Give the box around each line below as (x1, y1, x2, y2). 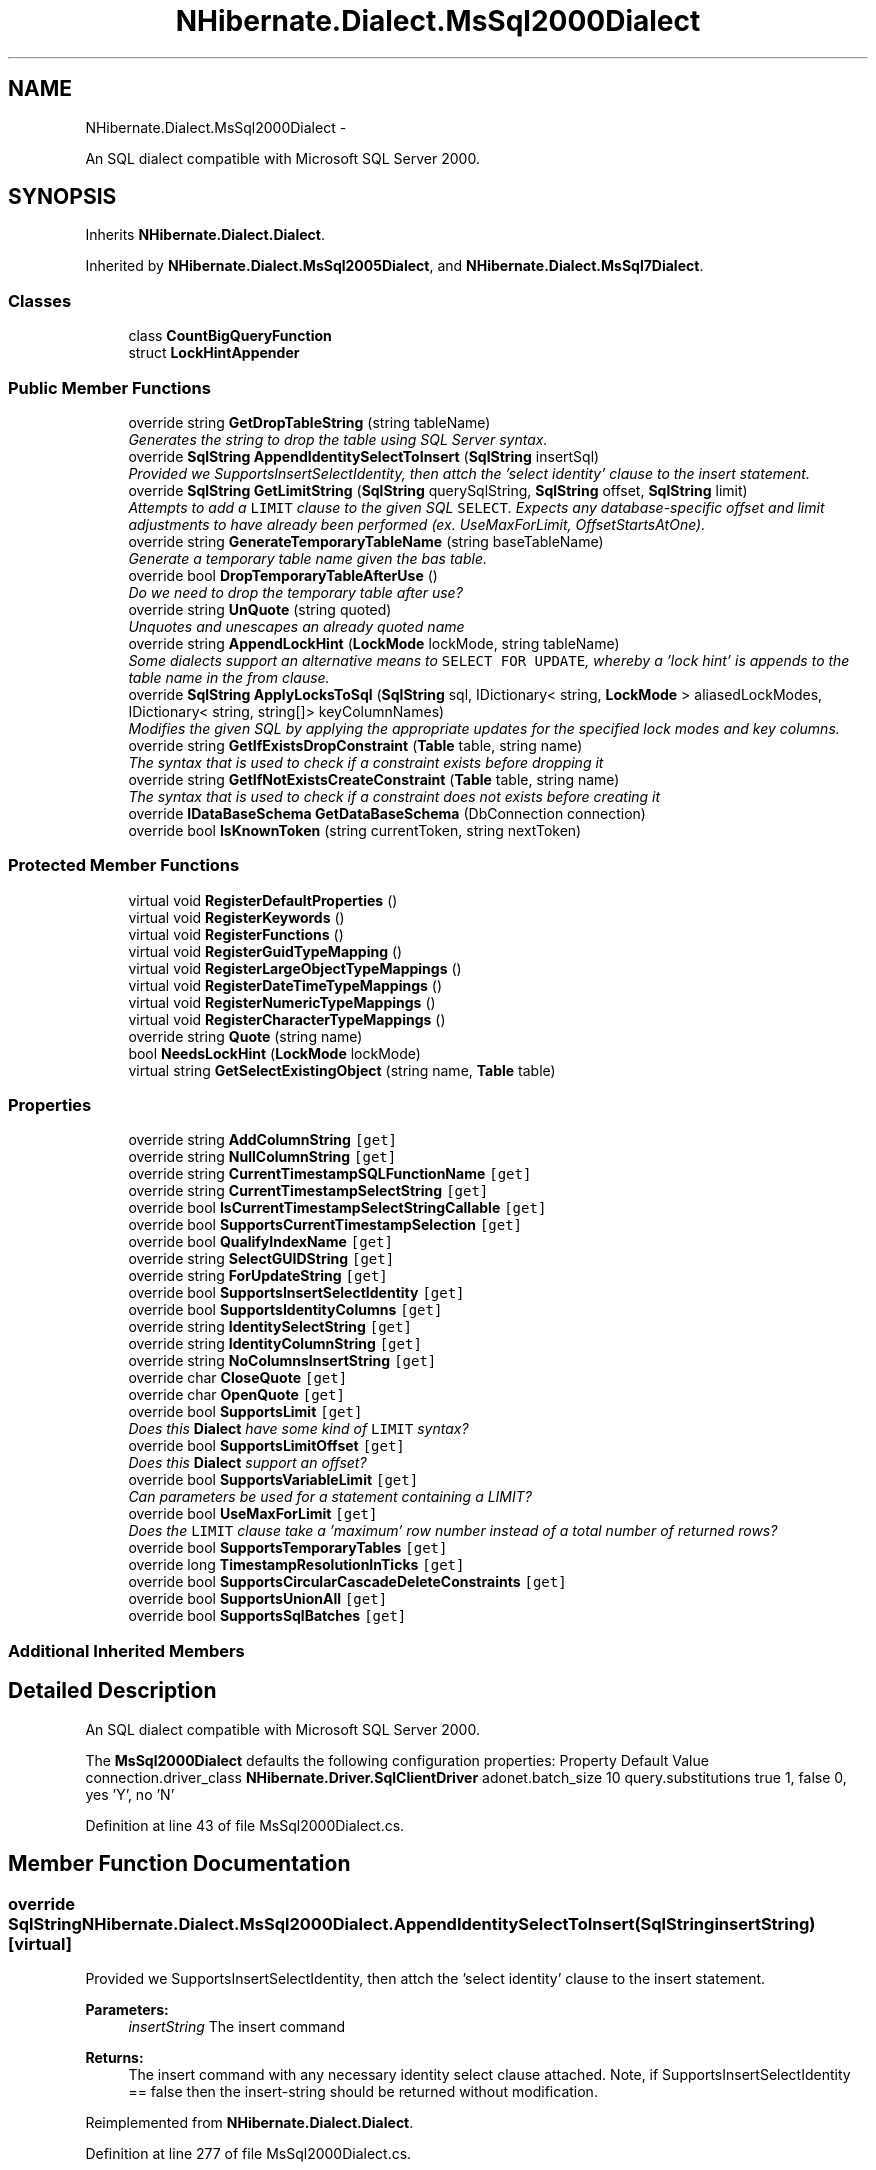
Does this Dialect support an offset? (128, 1454, 367, 1472)
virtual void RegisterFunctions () (128, 925, 344, 943)
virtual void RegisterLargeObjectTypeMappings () (128, 959, 462, 977)
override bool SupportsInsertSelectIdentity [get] (128, 1284, 465, 1302)
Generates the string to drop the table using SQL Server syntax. (128, 430, 548, 448)
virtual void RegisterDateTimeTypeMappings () (128, 976, 443, 994)
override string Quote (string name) (128, 1027, 363, 1045)
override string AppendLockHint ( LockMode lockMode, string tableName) (128, 634, 620, 652)
